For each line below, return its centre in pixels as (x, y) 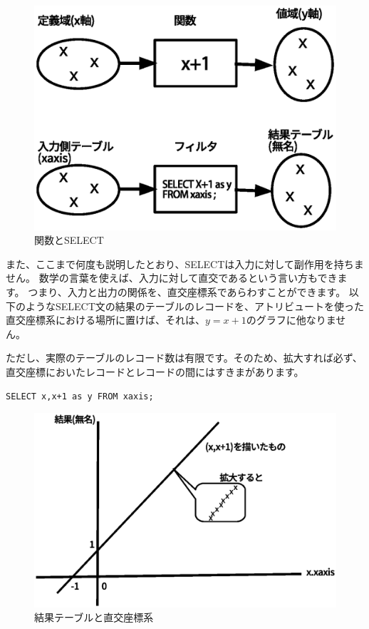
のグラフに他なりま (291, 320)
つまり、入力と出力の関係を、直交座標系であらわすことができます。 (187, 292)
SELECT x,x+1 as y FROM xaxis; (80, 396)
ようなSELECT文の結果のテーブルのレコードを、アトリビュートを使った (194, 306)
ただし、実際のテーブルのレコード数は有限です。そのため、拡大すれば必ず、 (184, 358)
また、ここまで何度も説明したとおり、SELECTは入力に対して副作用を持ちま (185, 264)
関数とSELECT (69, 240)
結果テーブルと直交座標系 (94, 617)
